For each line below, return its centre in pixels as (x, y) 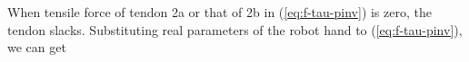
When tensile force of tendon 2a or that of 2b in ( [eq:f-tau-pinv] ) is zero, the (220, 12)
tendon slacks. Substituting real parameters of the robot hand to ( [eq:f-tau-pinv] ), (235, 29)
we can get (37, 47)
